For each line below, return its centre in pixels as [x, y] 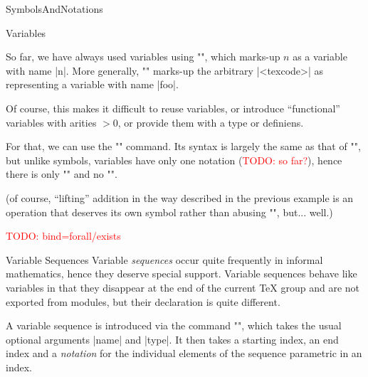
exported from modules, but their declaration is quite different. [143, 301]
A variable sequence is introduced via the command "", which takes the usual [174, 325]
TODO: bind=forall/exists [63, 236]
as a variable [320, 57]
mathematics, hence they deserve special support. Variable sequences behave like [182, 274]
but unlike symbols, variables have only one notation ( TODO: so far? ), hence [174, 160]
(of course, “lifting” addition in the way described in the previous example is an [180, 197]
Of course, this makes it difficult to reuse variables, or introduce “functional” [173, 108]
